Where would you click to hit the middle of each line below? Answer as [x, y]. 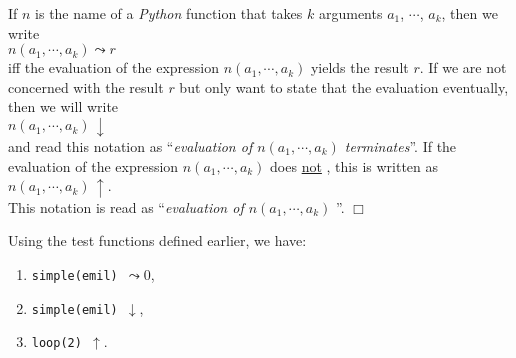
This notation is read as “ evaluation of [126, 206]
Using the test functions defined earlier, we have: [157, 240]
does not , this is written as [354, 165]
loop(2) [56, 343]
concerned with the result [86, 86]
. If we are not [463, 67]
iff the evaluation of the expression [113, 67]
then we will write [63, 106]
